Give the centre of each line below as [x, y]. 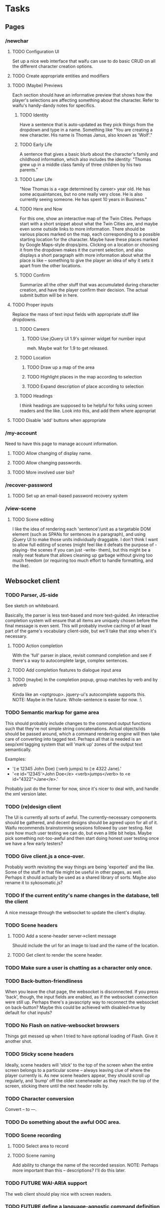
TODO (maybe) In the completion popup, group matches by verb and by [85, 680]
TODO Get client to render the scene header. [57, 955]
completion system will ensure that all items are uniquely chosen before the [82, 621]
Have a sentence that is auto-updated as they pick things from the [86, 124]
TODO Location [35, 357]
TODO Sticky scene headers [40, 1054]
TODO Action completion [37, 646]
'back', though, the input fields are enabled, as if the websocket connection [81, 997]
